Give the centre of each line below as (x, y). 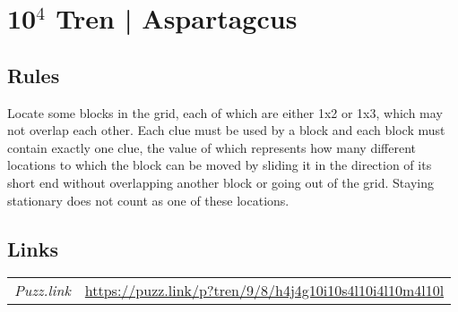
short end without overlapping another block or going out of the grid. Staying (220, 182)
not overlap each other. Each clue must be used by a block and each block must (226, 130)
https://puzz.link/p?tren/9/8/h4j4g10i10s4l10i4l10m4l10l (264, 291)
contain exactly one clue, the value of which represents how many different (212, 147)
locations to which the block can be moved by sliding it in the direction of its (220, 165)
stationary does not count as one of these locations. (148, 200)
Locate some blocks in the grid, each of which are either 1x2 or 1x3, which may (225, 112)
